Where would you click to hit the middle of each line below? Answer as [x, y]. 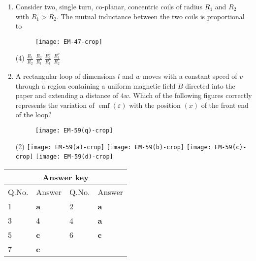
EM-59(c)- [230, 147]
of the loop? [33, 114]
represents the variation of [55, 105]
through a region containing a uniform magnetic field [96, 85]
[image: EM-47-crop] [69, 42]
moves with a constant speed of [190, 76]
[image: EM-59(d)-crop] [74, 157]
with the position [155, 105]
